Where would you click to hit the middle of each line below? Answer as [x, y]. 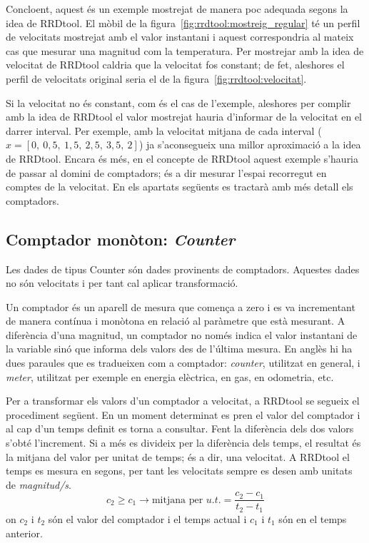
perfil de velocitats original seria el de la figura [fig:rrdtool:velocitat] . [156, 78]
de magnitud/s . [39, 484]
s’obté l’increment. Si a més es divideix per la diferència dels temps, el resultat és [183, 443]
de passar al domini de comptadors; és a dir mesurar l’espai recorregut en [166, 172]
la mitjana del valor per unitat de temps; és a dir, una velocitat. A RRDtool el [178, 456]
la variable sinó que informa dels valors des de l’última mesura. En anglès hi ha [179, 349]
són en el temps [313, 518]
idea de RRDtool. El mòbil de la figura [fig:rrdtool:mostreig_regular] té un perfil [183, 22]
